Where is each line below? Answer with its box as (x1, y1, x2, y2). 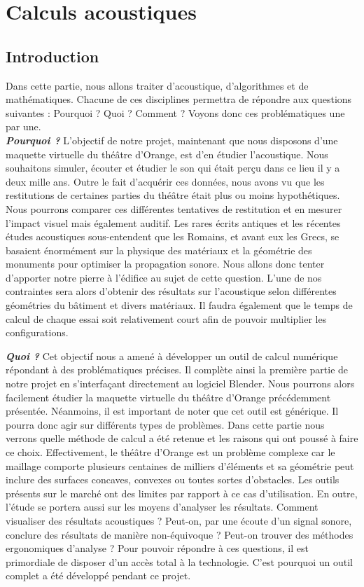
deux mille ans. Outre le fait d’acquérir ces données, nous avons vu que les (6, 174, 325, 188)
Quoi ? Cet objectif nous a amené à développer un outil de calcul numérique (6, 348, 338, 363)
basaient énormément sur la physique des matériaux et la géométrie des (6, 242, 312, 257)
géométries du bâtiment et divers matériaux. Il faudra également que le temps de (6, 298, 353, 312)
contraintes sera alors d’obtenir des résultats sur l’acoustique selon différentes (6, 284, 337, 298)
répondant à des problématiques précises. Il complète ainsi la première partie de (6, 362, 349, 377)
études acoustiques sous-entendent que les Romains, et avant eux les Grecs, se (6, 229, 339, 244)
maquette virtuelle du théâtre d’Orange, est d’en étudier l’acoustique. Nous (6, 146, 328, 161)
